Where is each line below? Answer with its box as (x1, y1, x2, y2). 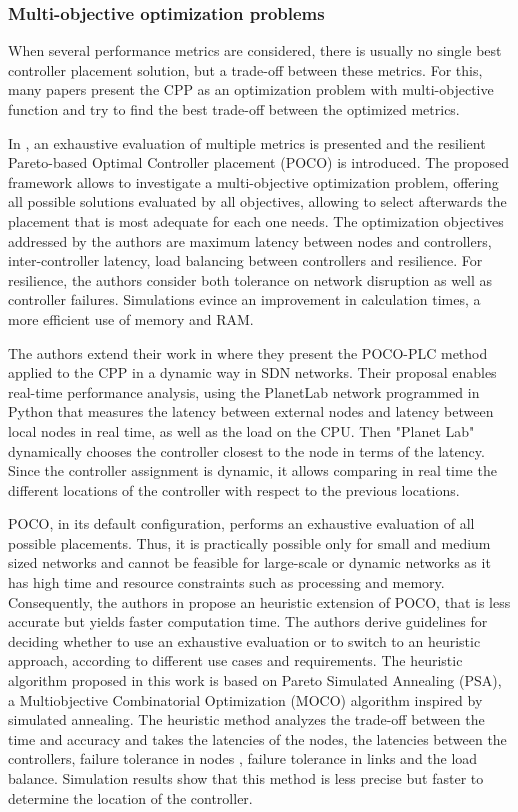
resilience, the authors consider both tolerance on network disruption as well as (8, 269, 493, 290)
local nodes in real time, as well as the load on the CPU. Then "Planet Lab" (8, 420, 475, 441)
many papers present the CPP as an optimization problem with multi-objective (8, 79, 494, 100)
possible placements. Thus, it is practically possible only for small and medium (8, 532, 491, 553)
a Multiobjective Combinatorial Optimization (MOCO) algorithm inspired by (8, 689, 483, 710)
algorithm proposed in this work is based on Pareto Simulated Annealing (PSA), (8, 670, 502, 691)
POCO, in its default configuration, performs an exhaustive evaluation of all (8, 513, 475, 534)
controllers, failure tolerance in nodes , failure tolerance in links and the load (8, 748, 478, 769)
